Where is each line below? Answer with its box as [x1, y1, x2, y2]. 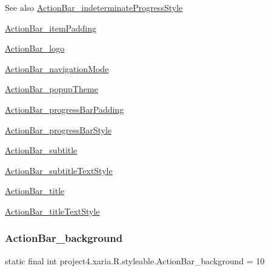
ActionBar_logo [5, 42, 65, 55]
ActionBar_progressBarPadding [5, 102, 124, 115]
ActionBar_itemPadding [5, 21, 96, 34]
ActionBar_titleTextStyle [5, 204, 100, 217]
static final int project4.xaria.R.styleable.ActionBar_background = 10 [5, 254, 265, 267]
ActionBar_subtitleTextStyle [5, 164, 113, 176]
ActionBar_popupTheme [5, 82, 98, 95]
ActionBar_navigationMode [5, 62, 109, 75]
